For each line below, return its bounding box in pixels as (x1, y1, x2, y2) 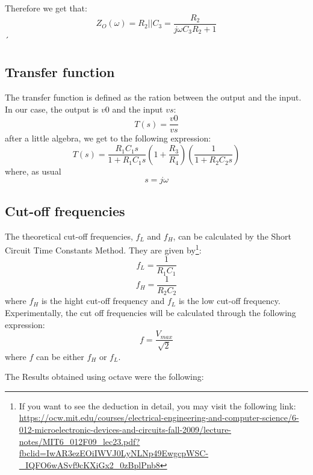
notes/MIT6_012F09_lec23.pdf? (19, 435, 140, 447)
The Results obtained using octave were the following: (5, 370, 204, 383)
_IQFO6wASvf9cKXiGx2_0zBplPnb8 (19, 458, 160, 471)
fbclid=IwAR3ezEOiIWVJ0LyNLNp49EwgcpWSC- (19, 447, 209, 459)
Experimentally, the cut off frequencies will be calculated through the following (5, 306, 296, 319)
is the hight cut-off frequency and (41, 294, 165, 307)
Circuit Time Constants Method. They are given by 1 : (5, 242, 202, 256)
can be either (36, 350, 84, 362)
